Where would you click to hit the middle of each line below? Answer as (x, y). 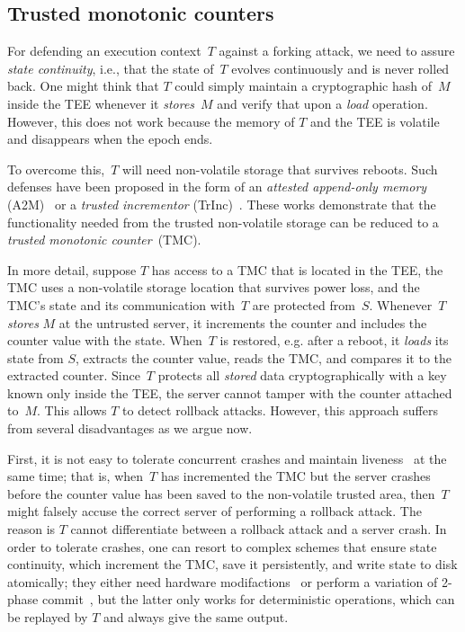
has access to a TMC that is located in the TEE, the (297, 269)
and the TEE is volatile (375, 121)
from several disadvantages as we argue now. (130, 428)
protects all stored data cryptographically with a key (302, 375)
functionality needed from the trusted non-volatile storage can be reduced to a (223, 222)
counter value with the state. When (105, 340)
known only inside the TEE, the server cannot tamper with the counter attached (230, 392)
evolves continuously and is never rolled (340, 68)
